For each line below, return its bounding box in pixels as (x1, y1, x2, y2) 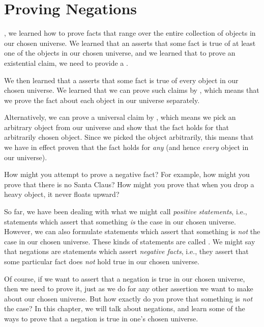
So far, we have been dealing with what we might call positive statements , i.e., (4, 206, 247, 217)
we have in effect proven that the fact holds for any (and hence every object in (4, 142, 249, 153)
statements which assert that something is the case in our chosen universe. (4, 216, 236, 227)
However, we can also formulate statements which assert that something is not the (4, 226, 260, 237)
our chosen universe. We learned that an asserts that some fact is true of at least (4, 37, 256, 48)
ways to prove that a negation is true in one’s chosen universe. (4, 313, 198, 323)
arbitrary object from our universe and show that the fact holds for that (4, 121, 229, 132)
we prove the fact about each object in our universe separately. (4, 94, 200, 105)
